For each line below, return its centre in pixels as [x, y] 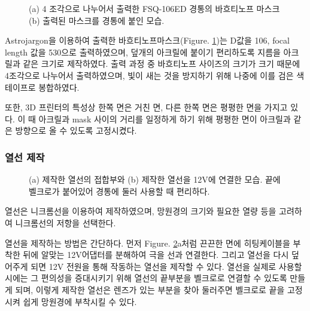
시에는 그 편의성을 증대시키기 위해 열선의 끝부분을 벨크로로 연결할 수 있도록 [146, 278]
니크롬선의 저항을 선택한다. [66, 222]
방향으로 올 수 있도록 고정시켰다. [76, 130]
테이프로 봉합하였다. [42, 87]
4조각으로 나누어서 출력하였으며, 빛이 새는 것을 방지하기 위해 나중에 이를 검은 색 [155, 75]
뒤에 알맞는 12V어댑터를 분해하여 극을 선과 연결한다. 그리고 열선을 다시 [156, 255]
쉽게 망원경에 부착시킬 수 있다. [80, 301]
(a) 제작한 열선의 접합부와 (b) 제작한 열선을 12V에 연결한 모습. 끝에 [155, 179]
